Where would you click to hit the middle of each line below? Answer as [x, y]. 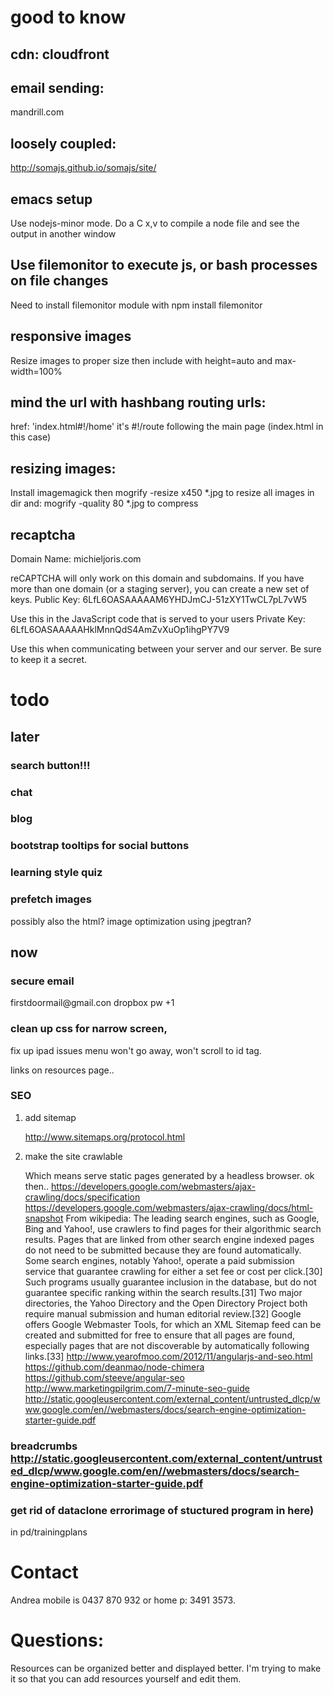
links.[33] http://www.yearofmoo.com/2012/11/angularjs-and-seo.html [168, 1356]
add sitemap [50, 1117]
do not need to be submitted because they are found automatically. [163, 1250]
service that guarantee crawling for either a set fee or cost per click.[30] [173, 1271]
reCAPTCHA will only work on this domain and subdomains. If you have [157, 578]
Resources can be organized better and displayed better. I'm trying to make [166, 1668]
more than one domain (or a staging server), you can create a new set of [160, 589]
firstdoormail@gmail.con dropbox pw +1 [92, 1003]
